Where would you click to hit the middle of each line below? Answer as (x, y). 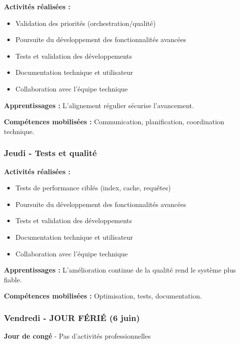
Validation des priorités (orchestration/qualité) (86, 23)
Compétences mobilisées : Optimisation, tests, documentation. (103, 296)
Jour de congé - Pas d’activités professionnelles (77, 336)
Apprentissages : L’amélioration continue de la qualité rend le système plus (120, 270)
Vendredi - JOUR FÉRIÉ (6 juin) (72, 317)
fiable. (13, 279)
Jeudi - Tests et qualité (50, 153)
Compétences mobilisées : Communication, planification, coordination (114, 122)
